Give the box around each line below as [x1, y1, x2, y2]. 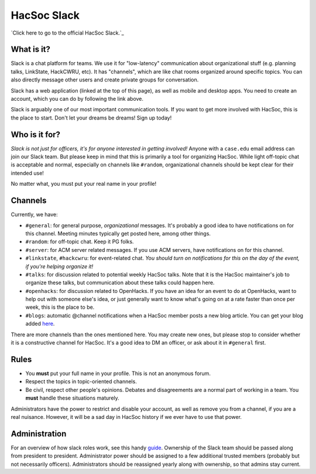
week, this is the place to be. [25, 304, 95, 311]
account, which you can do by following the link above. [11, 96, 143, 103]
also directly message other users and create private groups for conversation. [11, 76, 199, 83]
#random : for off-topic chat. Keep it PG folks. [25, 238, 134, 245]
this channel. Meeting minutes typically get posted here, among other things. [25, 230, 211, 237]
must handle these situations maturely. [25, 394, 119, 401]
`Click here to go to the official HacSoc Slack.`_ [11, 29, 124, 36]
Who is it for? [11, 129, 61, 139]
